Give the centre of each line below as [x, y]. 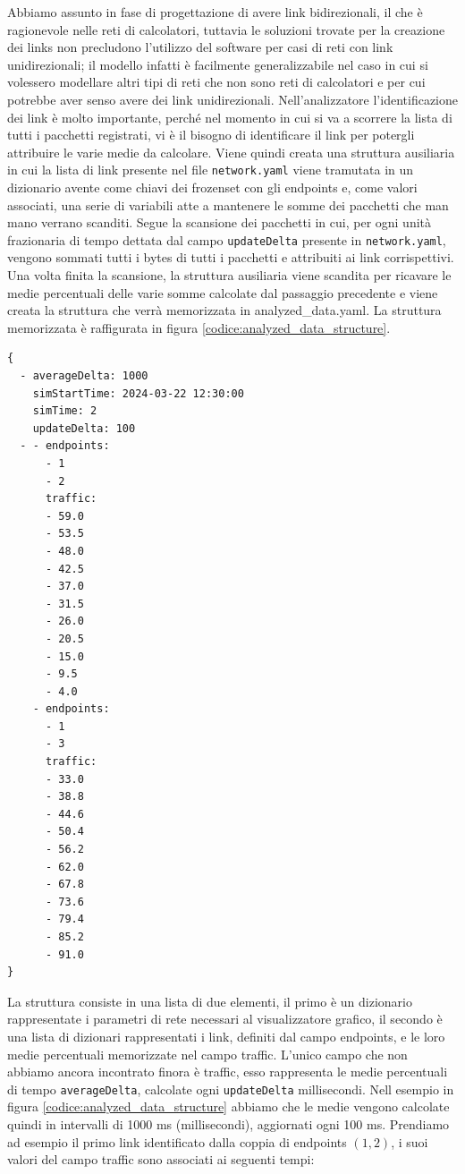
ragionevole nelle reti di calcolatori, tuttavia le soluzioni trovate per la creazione [226, 29]
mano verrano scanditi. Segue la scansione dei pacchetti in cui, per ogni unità [220, 222]
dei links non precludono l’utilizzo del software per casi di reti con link [200, 47]
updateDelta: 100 [84, 428]
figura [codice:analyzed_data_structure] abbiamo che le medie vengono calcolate [228, 1106]
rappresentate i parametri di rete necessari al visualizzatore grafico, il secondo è [225, 1019]
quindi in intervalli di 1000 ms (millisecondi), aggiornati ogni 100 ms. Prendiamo [228, 1124]
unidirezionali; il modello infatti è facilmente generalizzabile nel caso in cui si [218, 64]
